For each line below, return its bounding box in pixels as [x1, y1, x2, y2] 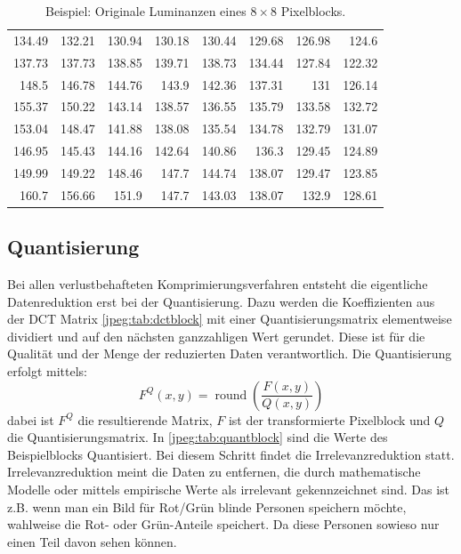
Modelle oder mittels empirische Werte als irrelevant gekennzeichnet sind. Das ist [7, 479, 450, 498]
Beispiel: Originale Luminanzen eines [44, 2, 247, 20]
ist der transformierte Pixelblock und [228, 410, 431, 429]
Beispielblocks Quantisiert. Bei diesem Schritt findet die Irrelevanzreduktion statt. [7, 445, 455, 463]
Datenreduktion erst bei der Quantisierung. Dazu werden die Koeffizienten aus [7, 292, 435, 310]
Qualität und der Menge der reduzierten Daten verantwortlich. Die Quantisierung [7, 344, 452, 363]
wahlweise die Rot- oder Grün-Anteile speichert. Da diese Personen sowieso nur [7, 515, 440, 534]
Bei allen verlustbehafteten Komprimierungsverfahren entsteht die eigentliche [7, 275, 428, 293]
